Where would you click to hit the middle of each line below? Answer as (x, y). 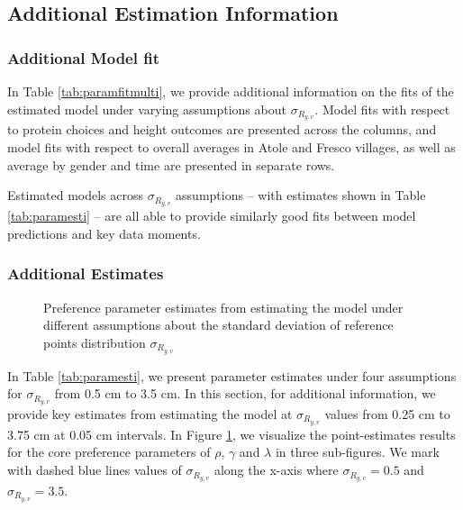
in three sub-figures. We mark (357, 452)
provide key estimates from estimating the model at (150, 414)
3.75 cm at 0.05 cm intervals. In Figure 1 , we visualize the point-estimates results (231, 434)
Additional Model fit (83, 57)
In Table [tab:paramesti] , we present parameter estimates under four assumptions (232, 375)
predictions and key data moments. (104, 233)
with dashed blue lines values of (95, 470)
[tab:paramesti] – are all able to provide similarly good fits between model (212, 216)
